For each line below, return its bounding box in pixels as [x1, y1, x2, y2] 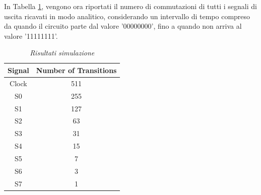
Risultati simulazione [30, 47, 95, 58]
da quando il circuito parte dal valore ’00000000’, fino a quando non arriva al [4, 21, 242, 31]
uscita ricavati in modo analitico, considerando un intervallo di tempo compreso [4, 11, 250, 21]
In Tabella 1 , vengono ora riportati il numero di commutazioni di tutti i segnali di [4, 1, 257, 11]
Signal [8, 64, 29, 75]
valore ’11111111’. [4, 30, 58, 41]
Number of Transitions [36, 64, 117, 75]
